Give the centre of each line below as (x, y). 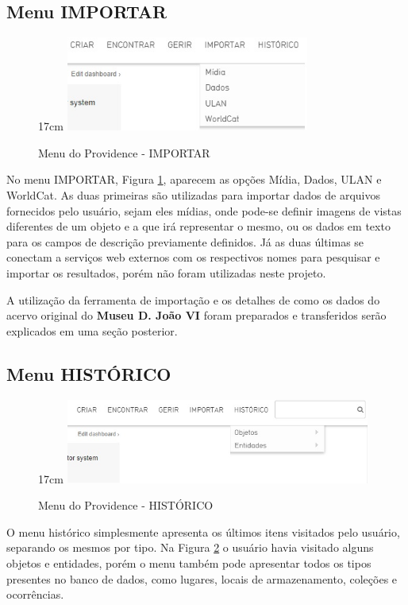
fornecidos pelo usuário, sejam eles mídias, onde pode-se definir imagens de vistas (204, 210)
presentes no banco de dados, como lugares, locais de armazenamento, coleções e (202, 578)
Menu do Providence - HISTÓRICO (126, 505)
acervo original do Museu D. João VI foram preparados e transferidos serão (196, 315)
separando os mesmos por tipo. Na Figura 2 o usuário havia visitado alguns (190, 547)
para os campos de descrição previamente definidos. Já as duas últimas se (185, 241)
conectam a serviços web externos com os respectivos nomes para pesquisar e (193, 257)
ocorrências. (35, 594)
